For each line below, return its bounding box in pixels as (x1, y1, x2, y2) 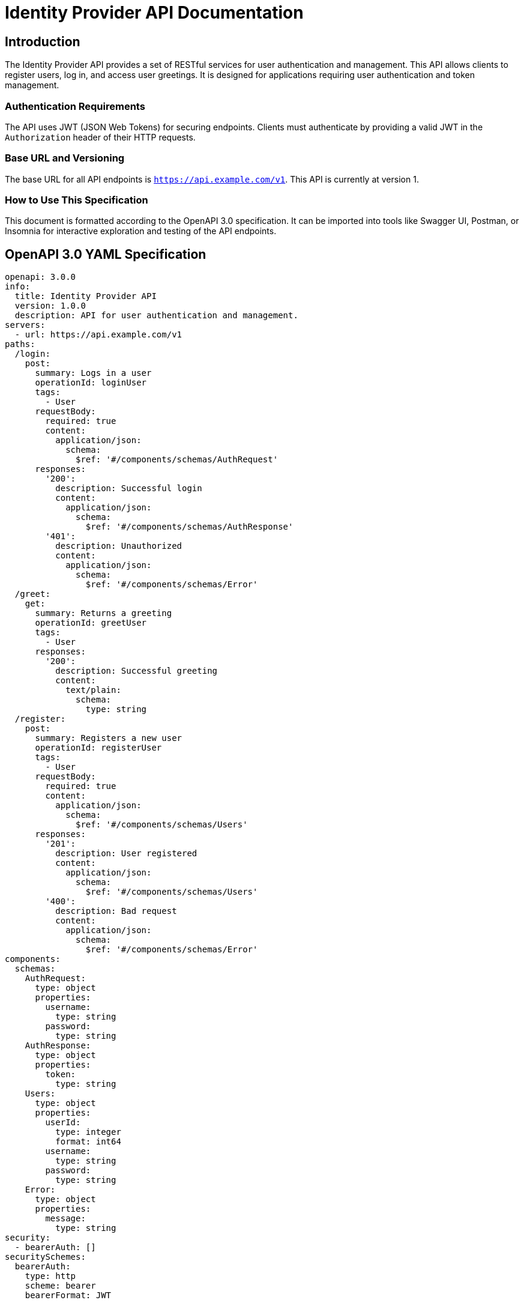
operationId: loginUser (35, 378, 147, 388)
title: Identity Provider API (14, 291, 157, 301)
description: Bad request (55, 906, 177, 916)
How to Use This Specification (5, 194, 148, 207)
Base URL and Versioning (5, 152, 125, 165)
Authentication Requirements (5, 100, 145, 112)
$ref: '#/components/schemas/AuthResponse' (85, 522, 294, 532)
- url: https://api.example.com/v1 (14, 330, 182, 340)
